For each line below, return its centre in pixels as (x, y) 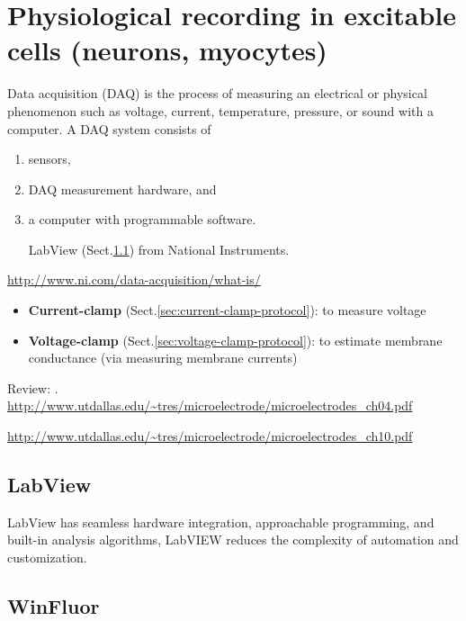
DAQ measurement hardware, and (122, 189)
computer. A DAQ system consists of (109, 128)
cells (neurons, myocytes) (167, 50)
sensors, (49, 159)
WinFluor (54, 606)
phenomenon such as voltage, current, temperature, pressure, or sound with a (220, 110)
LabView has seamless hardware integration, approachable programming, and (221, 522)
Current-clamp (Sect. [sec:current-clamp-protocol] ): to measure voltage (227, 310)
